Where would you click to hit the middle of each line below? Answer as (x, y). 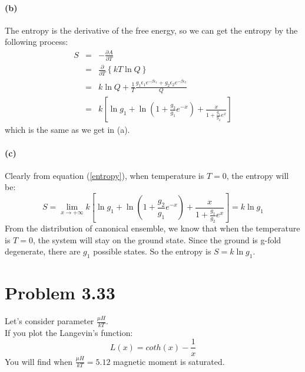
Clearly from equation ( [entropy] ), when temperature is (105, 175)
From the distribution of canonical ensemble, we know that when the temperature (152, 228)
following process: (37, 42)
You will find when (39, 361)
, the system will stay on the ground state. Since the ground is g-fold (157, 239)
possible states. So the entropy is (152, 251)
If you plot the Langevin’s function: (69, 332)
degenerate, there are (43, 251)
